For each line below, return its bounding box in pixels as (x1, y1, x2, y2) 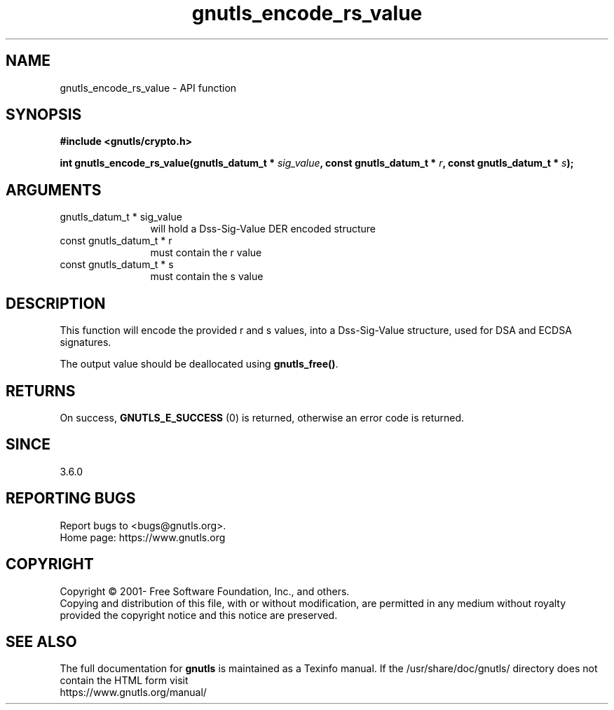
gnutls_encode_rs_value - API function (60, 81, 237, 94)
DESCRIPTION (6, 294, 106, 312)
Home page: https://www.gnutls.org (60, 531, 226, 543)
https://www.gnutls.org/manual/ (60, 686, 207, 699)
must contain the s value (150, 270, 264, 283)
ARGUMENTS (6, 181, 102, 199)
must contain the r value (150, 246, 262, 259)
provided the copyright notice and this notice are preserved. (60, 608, 338, 621)
